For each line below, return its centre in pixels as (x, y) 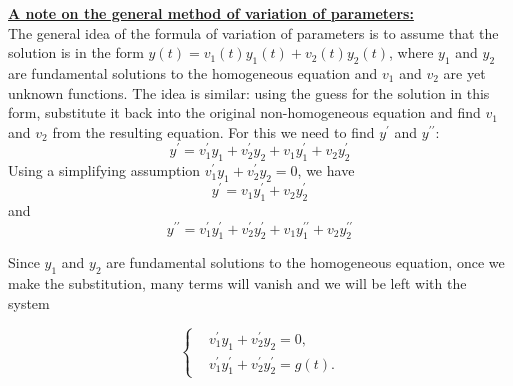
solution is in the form (76, 52)
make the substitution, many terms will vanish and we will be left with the (237, 283)
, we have (326, 170)
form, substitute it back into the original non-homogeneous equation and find (244, 112)
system (29, 302)
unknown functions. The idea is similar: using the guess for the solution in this (249, 92)
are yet (464, 72)
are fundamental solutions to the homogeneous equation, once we (305, 262)
